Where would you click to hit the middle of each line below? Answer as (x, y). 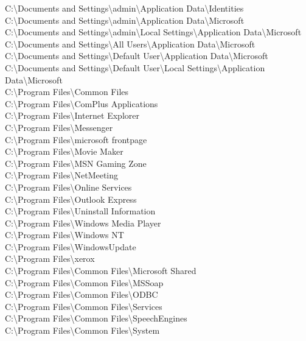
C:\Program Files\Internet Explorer (72, 115)
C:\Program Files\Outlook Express (71, 199)
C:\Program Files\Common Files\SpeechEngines (96, 318)
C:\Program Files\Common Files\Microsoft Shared (101, 271)
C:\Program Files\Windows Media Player (83, 223)
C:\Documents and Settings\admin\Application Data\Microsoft (125, 20)
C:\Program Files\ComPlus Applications (82, 103)
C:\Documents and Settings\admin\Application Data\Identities (124, 8)
